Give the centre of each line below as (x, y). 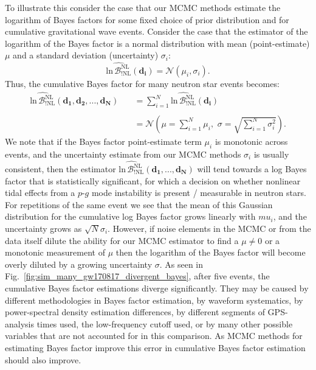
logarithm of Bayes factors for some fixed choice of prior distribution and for (147, 19)
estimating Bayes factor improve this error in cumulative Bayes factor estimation (155, 347)
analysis (19, 323)
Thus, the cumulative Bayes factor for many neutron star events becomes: (142, 83)
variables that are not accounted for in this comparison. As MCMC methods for (154, 336)
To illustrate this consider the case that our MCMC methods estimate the (143, 7)
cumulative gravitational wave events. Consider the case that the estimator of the (156, 31)
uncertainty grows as (43, 228)
